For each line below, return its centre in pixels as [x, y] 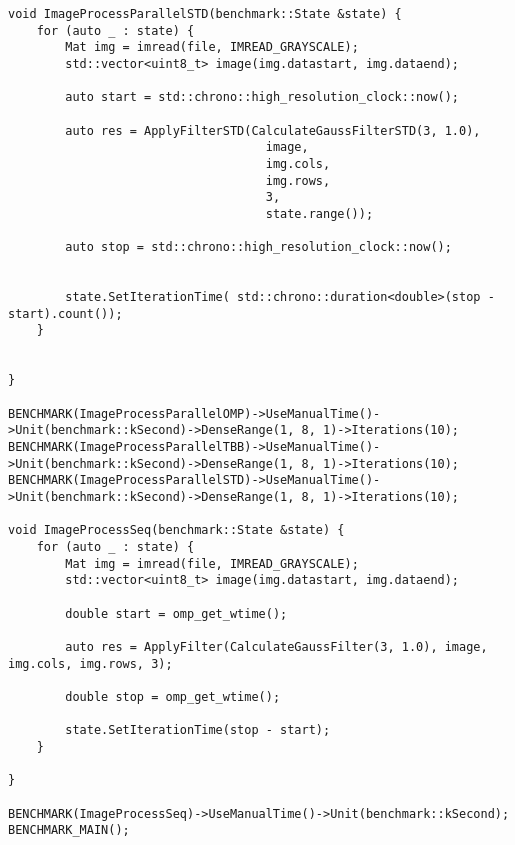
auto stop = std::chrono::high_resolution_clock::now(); [258, 247]
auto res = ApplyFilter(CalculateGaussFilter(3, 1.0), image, [276, 646]
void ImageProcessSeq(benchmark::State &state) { [176, 530]
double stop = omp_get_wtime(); [173, 696]
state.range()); [319, 213]
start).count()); [65, 313]
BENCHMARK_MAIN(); [69, 830]
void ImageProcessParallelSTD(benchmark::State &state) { [205, 14]
